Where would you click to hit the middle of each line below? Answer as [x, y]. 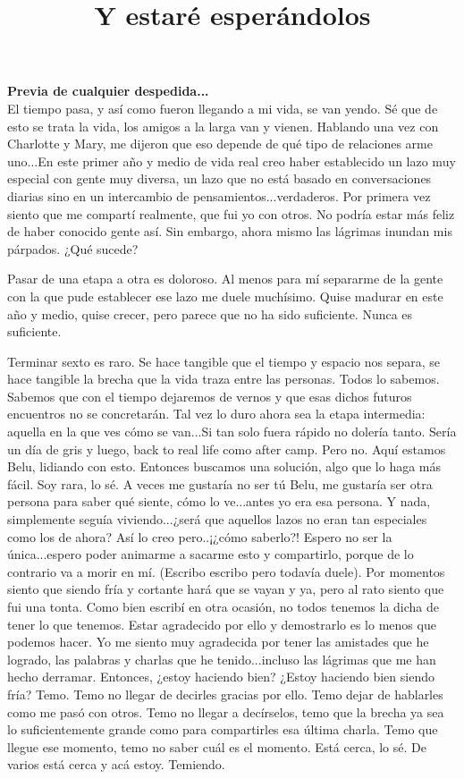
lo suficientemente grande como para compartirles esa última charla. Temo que [223, 729]
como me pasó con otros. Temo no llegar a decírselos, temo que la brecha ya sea [226, 711]
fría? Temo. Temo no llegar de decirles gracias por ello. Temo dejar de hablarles [225, 694]
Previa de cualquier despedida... [108, 91]
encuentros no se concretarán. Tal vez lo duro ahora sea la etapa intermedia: [216, 414]
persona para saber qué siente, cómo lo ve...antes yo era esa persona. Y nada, [219, 501]
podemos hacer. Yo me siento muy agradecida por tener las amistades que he [218, 642]
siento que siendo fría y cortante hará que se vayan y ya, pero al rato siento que [226, 589]
